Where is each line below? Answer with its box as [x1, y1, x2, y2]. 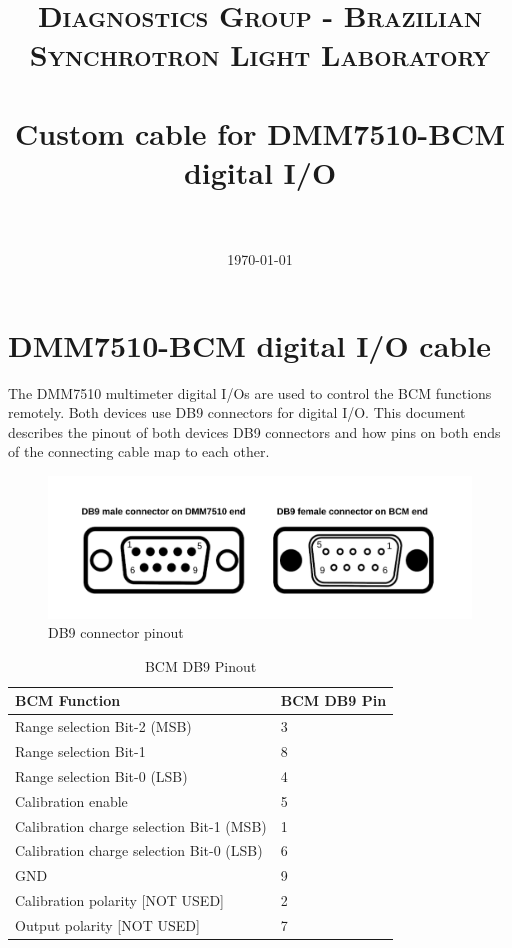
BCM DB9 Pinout [144, 655, 257, 676]
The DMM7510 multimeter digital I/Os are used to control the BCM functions [8, 382, 492, 403]
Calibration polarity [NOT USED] [15, 890, 224, 911]
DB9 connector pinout [48, 622, 184, 643]
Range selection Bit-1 [15, 741, 146, 761]
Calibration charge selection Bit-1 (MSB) [15, 815, 267, 836]
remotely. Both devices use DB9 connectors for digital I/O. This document [8, 402, 466, 423]
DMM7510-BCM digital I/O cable [8, 324, 491, 365]
